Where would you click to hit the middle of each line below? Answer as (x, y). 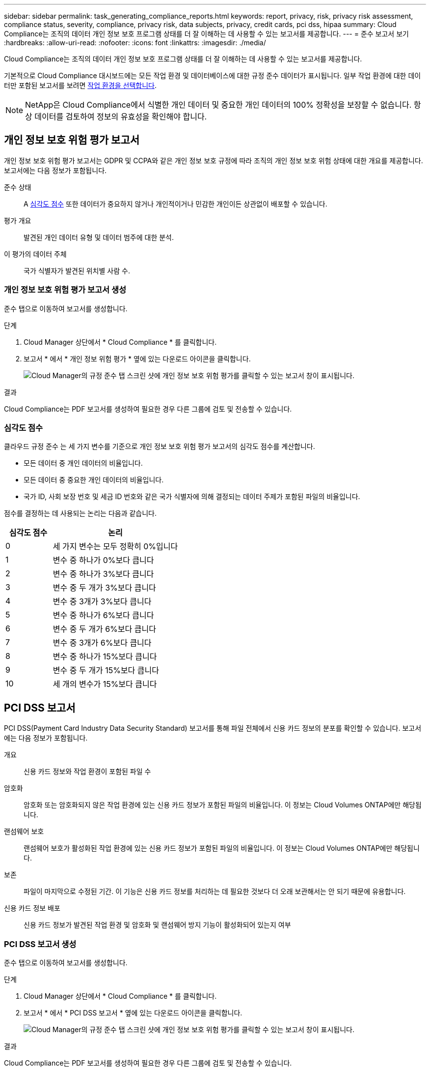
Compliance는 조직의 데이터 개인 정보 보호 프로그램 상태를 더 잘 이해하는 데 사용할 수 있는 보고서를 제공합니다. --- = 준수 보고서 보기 (206, 34)
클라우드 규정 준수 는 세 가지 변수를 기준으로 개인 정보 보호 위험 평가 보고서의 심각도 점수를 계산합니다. (160, 446)
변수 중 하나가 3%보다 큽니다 (103, 574)
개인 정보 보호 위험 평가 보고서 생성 (65, 290)
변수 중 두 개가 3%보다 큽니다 (104, 588)
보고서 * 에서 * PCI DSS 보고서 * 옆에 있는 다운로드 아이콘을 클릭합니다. (133, 1012)
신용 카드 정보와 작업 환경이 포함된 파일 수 (87, 772)
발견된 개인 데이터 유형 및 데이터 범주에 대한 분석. (99, 237)
